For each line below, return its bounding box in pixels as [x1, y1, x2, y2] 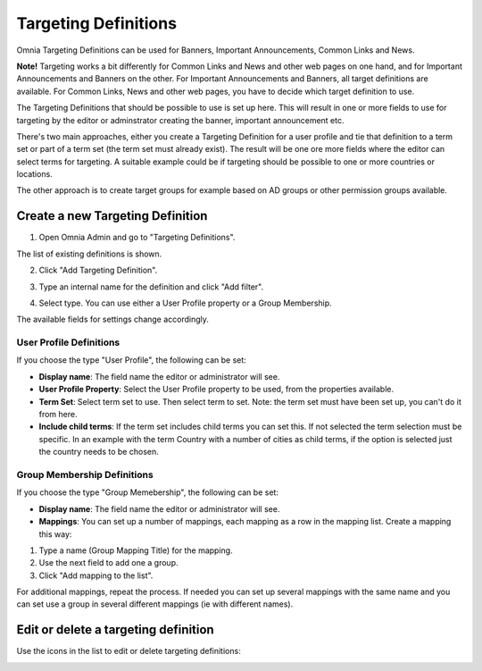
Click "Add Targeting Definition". [38, 264, 158, 276]
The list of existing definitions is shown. [16, 248, 162, 259]
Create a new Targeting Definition [16, 208, 208, 223]
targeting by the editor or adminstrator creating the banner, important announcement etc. [16, 114, 345, 125]
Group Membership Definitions [16, 468, 154, 481]
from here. [38, 409, 78, 420]
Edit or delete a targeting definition [16, 622, 214, 638]
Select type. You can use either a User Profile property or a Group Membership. [38, 298, 332, 308]
